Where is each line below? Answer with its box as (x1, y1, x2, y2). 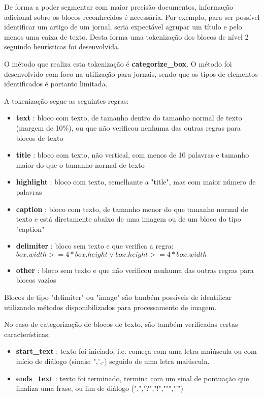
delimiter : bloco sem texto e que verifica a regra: (16, 240, 174, 251)
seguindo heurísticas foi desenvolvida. (4, 41, 120, 52)
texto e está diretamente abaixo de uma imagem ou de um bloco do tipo (16, 213, 241, 224)
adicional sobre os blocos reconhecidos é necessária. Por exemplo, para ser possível (4, 11, 260, 22)
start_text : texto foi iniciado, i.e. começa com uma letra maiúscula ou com (16, 346, 257, 356)
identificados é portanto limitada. (4, 78, 108, 89)
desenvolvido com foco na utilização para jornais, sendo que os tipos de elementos (4, 68, 258, 79)
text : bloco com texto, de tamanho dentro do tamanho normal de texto (16, 112, 242, 123)
